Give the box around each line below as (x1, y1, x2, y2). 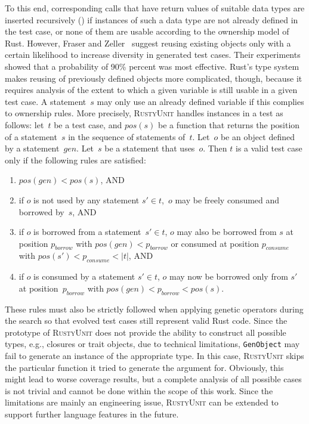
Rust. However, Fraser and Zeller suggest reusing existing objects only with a (5, 36, 291, 49)
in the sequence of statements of (68, 130, 186, 143)
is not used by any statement (33, 193, 140, 206)
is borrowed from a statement (33, 225, 141, 238)
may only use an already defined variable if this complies (97, 95, 304, 107)
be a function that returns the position (158, 118, 300, 131)
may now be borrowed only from (169, 270, 288, 283)
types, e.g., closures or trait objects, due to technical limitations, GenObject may (5, 338, 300, 350)
